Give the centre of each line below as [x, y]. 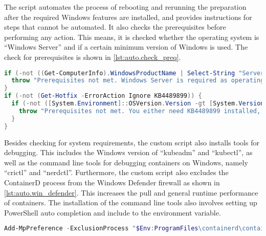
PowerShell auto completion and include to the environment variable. [113, 212]
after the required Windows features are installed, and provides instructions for [128, 17]
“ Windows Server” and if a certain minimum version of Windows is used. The [126, 47]
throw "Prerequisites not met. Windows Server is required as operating [138, 81]
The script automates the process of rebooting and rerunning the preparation [125, 7]
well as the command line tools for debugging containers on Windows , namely [126, 162]
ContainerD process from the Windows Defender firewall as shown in [112, 182]
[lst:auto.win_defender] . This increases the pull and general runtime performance [131, 192]
